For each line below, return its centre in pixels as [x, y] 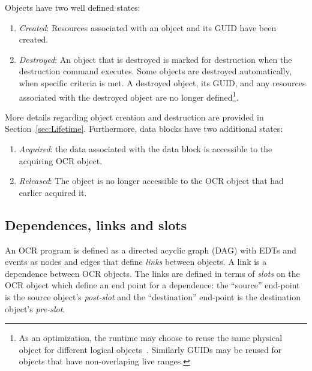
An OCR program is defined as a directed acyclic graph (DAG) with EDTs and [151, 250]
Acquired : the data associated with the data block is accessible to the [145, 149]
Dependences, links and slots [96, 224]
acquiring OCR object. [61, 160]
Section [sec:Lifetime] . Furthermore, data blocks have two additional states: [144, 129]
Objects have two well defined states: [73, 7]
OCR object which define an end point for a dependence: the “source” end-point [152, 285]
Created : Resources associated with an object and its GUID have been [148, 27]
